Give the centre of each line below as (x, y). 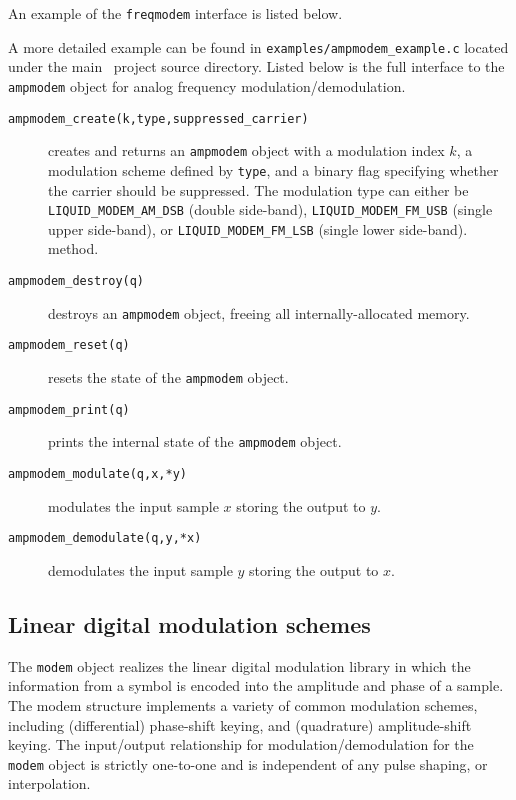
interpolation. (49, 783)
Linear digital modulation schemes (189, 623)
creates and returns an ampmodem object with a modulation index (246, 150)
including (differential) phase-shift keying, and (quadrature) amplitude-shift (240, 724)
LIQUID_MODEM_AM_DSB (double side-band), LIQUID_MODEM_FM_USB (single (270, 209)
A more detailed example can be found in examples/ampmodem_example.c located (258, 46)
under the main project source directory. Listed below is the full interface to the (256, 66)
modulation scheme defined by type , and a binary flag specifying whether (273, 169)
